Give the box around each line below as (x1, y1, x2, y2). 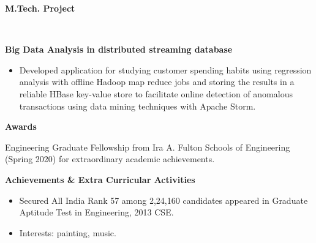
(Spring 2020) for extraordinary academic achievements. (5, 152, 215, 165)
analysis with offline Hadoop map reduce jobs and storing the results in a (19, 75, 295, 88)
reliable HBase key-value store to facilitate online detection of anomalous (19, 87, 293, 100)
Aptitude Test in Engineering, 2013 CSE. (19, 206, 174, 219)
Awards (5, 120, 37, 133)
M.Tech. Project (5, 2, 75, 14)
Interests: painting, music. (19, 226, 116, 239)
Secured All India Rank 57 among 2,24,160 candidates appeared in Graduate (19, 193, 308, 206)
